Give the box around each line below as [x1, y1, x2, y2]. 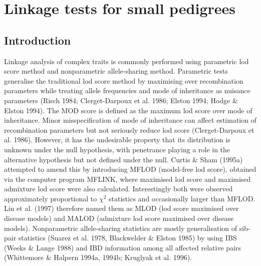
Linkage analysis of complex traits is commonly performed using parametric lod [4, 56, 249, 66]
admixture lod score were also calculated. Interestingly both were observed [4, 183, 233, 194]
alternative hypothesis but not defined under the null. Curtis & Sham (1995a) [4, 154, 243, 164]
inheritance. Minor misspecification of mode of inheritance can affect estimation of [4, 115, 256, 125]
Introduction [4, 32, 71, 48]
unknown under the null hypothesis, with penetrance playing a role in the [4, 144, 230, 154]
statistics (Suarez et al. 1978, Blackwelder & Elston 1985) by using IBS [18, 232, 237, 243]
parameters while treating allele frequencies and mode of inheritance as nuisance [4, 85, 250, 96]
